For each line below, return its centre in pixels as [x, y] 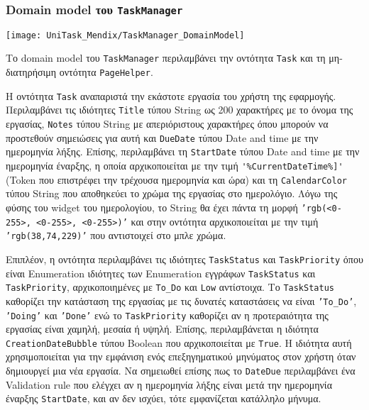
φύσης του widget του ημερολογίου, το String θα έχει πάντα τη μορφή [152, 207]
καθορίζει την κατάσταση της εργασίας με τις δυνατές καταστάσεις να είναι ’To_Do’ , [181, 300]
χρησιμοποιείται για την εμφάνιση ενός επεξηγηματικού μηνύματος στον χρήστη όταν [181, 356]
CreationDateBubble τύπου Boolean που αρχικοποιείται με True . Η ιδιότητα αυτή [179, 342]
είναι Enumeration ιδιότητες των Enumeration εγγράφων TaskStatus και [161, 273]
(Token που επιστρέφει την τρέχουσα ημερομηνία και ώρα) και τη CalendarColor [177, 179]
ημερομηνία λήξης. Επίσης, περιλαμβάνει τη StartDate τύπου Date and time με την [183, 151]
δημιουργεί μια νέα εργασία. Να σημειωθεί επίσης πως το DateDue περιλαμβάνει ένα [181, 371]
